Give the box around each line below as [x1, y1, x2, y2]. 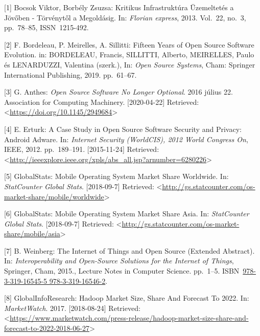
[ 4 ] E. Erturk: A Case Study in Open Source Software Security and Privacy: [4, 123, 242, 134]
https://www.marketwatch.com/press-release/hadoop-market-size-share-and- [9, 312, 249, 323]
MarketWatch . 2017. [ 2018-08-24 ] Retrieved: [4, 302, 140, 313]
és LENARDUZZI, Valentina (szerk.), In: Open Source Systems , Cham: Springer [4, 59, 255, 70]
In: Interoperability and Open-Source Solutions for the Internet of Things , [4, 255, 234, 266]
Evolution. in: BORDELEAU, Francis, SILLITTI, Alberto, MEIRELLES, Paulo [4, 49, 254, 60]
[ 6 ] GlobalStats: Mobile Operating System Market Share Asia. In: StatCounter [4, 208, 249, 219]
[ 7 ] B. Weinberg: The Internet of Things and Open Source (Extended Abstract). [4, 245, 255, 256]
